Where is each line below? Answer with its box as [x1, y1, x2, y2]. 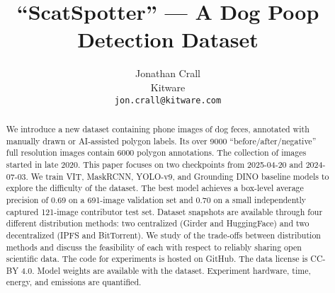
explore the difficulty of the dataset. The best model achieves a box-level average [6, 182, 304, 194]
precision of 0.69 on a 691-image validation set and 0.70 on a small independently [6, 193, 307, 205]
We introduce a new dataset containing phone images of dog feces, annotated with [6, 122, 310, 134]
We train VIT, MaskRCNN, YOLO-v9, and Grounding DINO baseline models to [30, 170, 329, 182]
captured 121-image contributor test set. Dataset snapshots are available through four [6, 205, 323, 217]
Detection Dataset [77, 25, 259, 54]
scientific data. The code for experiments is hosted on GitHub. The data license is [6, 253, 308, 265]
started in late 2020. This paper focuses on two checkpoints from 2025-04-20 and [6, 158, 303, 170]
